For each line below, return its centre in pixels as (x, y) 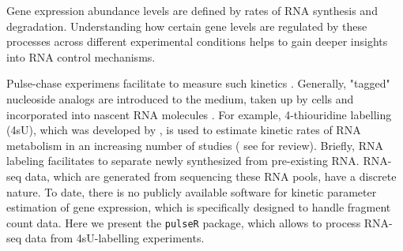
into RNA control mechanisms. (81, 56)
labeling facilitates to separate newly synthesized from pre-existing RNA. (183, 161)
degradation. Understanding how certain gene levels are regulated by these (187, 26)
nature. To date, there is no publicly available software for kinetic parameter (192, 191)
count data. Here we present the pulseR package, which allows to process (184, 222)
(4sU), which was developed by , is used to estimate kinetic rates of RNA (184, 130)
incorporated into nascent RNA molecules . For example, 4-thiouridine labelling (199, 114)
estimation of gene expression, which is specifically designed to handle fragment (199, 207)
